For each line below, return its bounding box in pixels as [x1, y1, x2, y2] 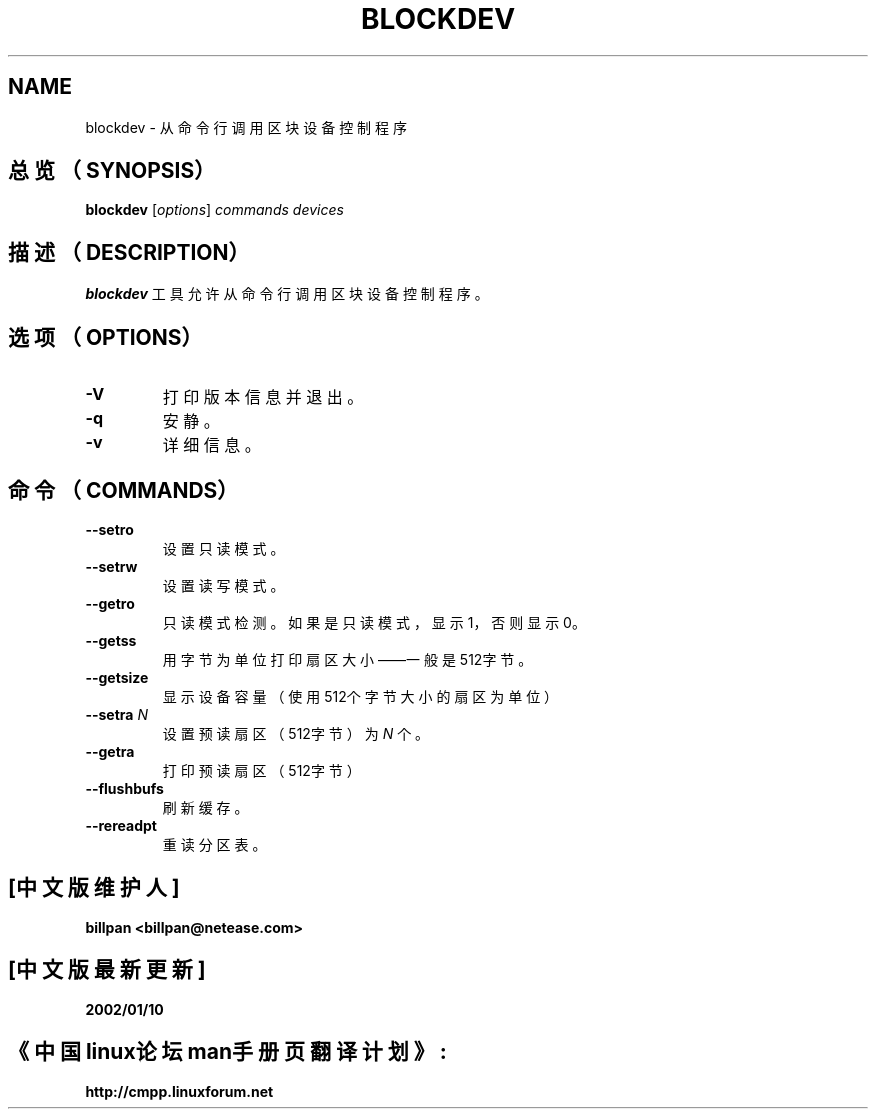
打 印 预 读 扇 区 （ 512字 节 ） [162, 761, 361, 779]
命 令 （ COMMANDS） [8, 477, 239, 503]
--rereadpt [85, 816, 157, 834]
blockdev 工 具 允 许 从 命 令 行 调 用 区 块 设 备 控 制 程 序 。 [85, 285, 489, 303]
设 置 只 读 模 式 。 [162, 539, 285, 557]
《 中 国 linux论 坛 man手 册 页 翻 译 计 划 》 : [8, 1039, 447, 1065]
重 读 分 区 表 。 [162, 835, 267, 853]
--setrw [85, 557, 138, 575]
